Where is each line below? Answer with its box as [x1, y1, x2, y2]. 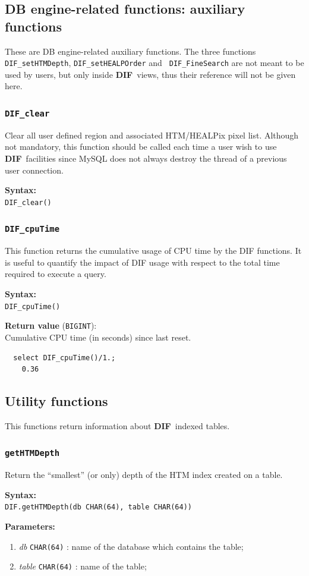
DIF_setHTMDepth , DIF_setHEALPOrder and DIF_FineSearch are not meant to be [5, 56, 304, 69]
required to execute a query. [5, 267, 106, 280]
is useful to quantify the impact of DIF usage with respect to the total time [5, 256, 280, 268]
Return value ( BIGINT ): [5, 319, 97, 332]
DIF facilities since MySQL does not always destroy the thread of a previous [5, 152, 287, 164]
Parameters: [5, 520, 55, 533]
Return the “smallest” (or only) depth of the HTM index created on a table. [5, 468, 283, 481]
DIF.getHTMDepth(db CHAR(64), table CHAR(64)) [5, 503, 192, 512]
